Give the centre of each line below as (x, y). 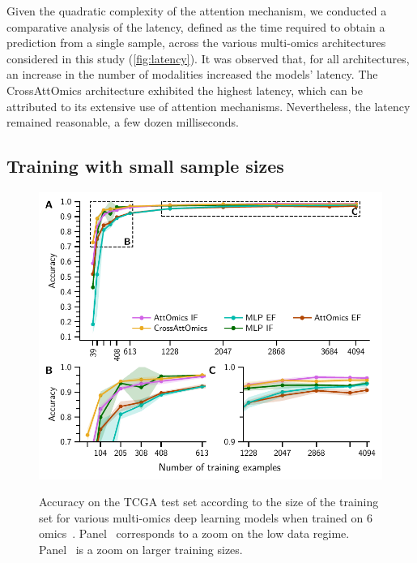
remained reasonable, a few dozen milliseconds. (123, 122)
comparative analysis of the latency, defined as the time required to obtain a (196, 26)
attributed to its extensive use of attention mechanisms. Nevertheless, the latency (208, 106)
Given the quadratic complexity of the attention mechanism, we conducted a (197, 11)
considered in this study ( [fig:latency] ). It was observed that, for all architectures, (208, 58)
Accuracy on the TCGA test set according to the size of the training (209, 502)
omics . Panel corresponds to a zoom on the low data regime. (194, 533)
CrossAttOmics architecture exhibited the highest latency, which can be (185, 90)
